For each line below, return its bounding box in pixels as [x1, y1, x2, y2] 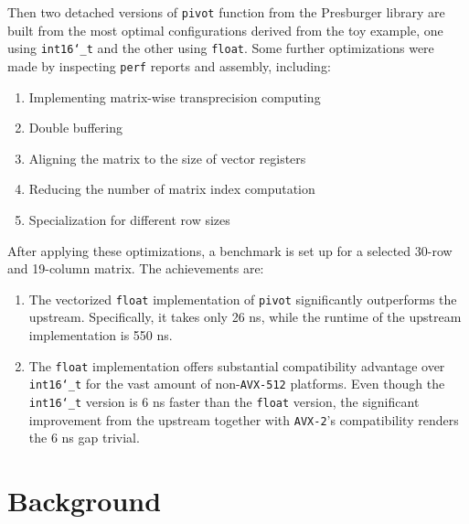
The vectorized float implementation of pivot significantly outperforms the [28, 289, 457, 308]
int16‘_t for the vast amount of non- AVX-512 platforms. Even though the [28, 374, 445, 393]
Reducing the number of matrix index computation [28, 179, 315, 198]
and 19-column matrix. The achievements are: [7, 259, 264, 278]
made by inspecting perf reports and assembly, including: [7, 56, 331, 75]
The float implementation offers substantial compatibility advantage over [28, 356, 445, 375]
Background [7, 481, 162, 519]
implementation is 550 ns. [28, 325, 173, 344]
